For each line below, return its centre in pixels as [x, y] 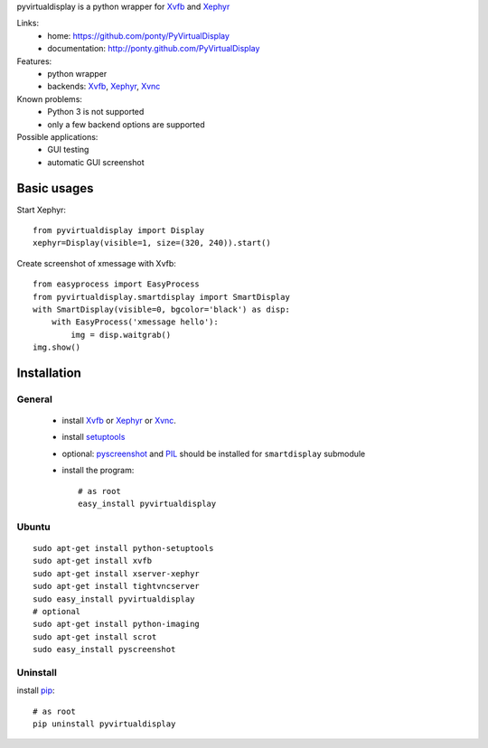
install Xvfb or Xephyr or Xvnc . [119, 421]
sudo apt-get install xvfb [93, 561]
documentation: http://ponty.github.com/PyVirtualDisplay [154, 49]
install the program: [98, 471]
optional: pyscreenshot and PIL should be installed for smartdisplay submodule [214, 453]
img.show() [57, 347]
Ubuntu [33, 527]
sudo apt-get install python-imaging [117, 624]
